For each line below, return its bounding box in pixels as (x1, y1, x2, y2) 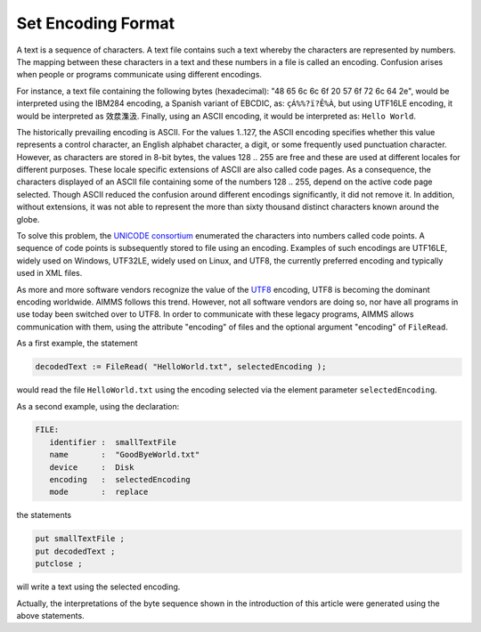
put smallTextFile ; (35, 534, 125, 544)
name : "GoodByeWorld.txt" (49, 450, 200, 460)
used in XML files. (16, 268, 83, 279)
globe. (16, 214, 40, 224)
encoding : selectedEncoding (49, 474, 191, 485)
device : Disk (49, 462, 135, 472)
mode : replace (49, 487, 149, 498)
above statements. (16, 610, 85, 620)
